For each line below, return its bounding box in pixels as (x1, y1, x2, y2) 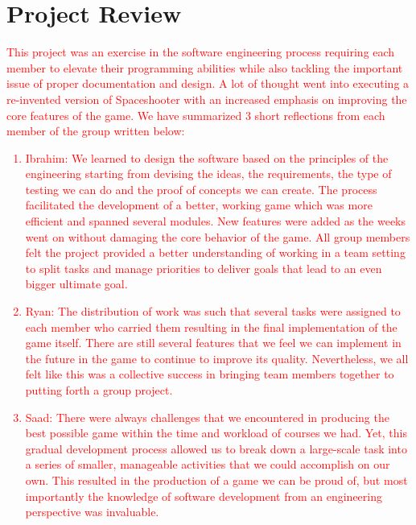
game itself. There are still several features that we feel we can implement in (25, 334, 402, 351)
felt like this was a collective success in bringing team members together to (25, 366, 394, 382)
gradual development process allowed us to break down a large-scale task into (25, 440, 407, 457)
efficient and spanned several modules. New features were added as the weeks (25, 213, 406, 229)
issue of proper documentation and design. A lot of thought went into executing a (6, 75, 410, 92)
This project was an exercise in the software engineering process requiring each (6, 43, 395, 60)
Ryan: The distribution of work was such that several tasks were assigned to (25, 303, 401, 320)
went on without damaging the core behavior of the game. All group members (25, 228, 410, 245)
